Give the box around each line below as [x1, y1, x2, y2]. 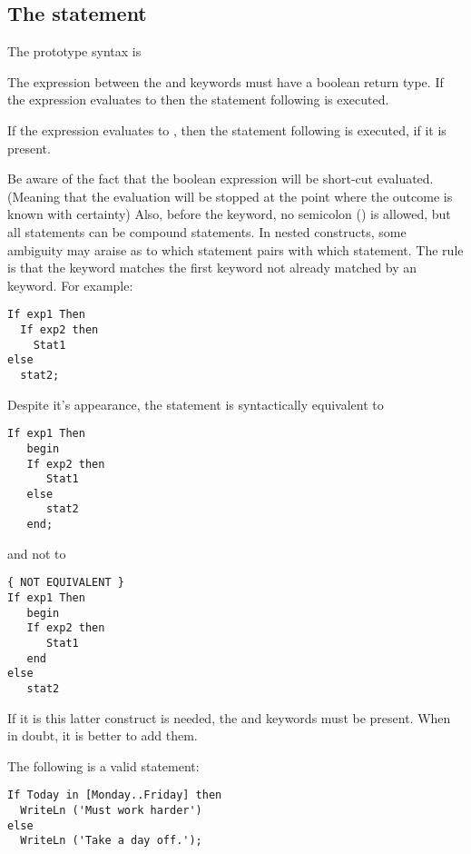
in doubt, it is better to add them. [7, 726, 198, 745]
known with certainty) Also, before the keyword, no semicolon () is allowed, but [7, 204, 451, 223]
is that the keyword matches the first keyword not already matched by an [7, 258, 417, 277]
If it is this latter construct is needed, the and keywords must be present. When [7, 708, 451, 727]
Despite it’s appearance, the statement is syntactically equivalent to [7, 394, 384, 413]
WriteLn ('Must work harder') [20, 804, 202, 818]
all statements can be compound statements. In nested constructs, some [7, 222, 407, 241]
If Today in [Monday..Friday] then [7, 789, 222, 802]
